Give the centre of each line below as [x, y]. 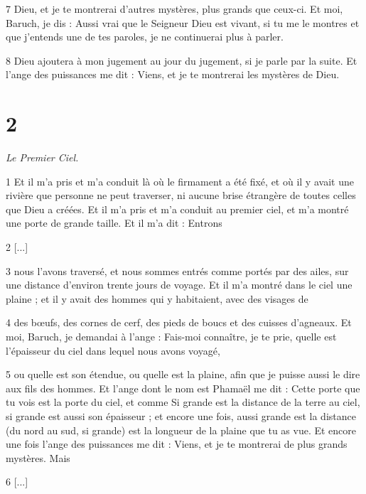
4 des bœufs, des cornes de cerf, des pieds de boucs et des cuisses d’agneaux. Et [179, 322]
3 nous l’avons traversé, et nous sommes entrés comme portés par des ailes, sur [177, 270]
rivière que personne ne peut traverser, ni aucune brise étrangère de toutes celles [181, 195]
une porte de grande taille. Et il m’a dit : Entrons [114, 223]
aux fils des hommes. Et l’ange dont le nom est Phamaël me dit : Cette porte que [183, 388]
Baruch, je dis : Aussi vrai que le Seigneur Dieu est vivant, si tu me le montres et [183, 22]
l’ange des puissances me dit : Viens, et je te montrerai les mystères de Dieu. [173, 74]
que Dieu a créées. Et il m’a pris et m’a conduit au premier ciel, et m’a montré [177, 209]
